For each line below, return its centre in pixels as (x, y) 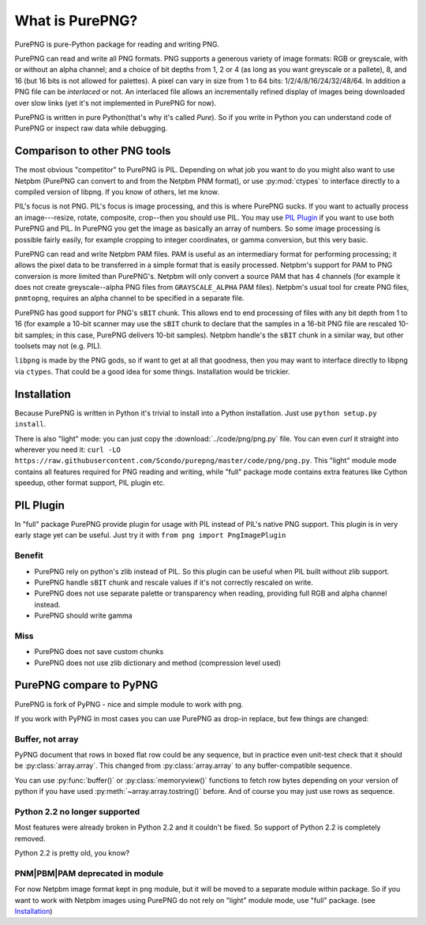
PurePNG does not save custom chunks (99, 652)
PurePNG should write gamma (84, 615)
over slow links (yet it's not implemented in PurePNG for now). (116, 103)
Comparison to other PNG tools (93, 151)
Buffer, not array (47, 739)
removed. (30, 838)
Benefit (29, 555)
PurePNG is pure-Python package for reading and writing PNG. (117, 44)
